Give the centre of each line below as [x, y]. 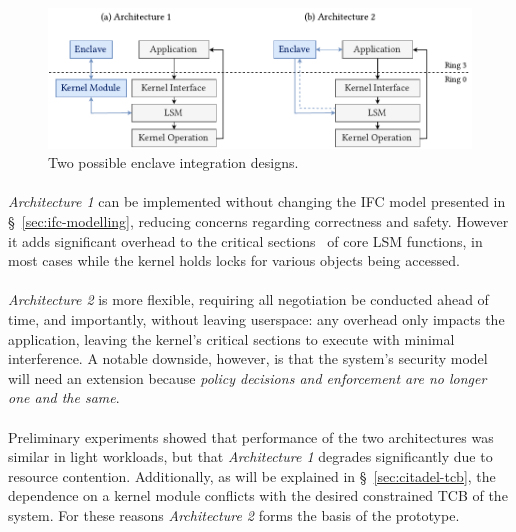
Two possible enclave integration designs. [173, 162]
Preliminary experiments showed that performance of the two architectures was [251, 436]
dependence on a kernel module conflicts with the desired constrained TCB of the [258, 495]
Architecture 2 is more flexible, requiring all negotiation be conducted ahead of [248, 299]
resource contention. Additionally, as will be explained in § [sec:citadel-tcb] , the [252, 475]
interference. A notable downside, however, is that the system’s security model [248, 358]
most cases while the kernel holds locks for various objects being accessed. [234, 260]
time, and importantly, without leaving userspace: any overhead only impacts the [256, 319]
